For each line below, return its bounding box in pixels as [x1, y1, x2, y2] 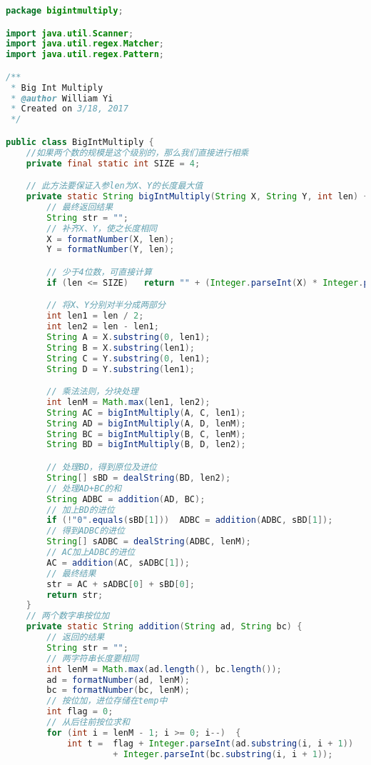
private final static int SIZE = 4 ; [26, 158, 200, 169]
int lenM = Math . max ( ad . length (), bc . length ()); [46, 664, 282, 674]
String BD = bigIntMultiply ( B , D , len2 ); [46, 439, 246, 450]
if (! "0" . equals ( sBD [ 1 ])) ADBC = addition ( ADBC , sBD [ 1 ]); [46, 515, 333, 526]
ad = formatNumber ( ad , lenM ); [46, 674, 190, 685]
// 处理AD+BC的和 [46, 483, 122, 494]
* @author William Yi [11, 93, 113, 104]
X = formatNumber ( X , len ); [46, 234, 175, 244]
